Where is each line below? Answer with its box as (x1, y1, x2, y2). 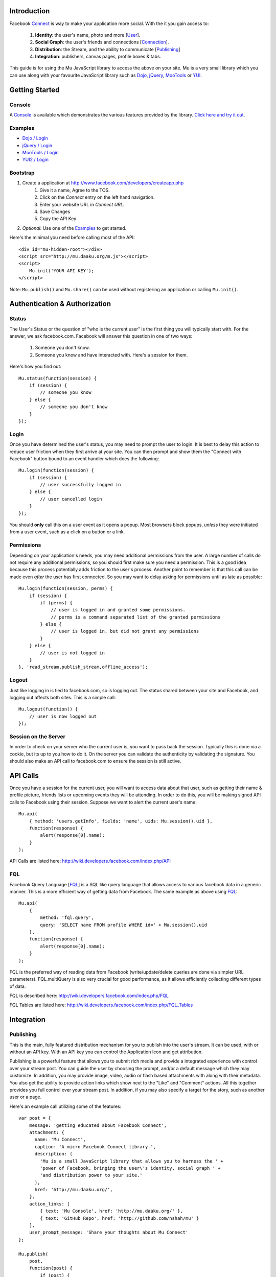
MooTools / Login (22, 149, 59, 155)
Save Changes (39, 208, 71, 215)
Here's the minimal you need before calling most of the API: (9, 234, 135, 241)
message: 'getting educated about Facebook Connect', (29, 1122, 167, 1128)
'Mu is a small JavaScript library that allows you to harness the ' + (40, 1158, 223, 1164)
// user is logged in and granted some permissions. (51, 607, 186, 613)
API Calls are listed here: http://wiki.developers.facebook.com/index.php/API (9, 858, 171, 864)
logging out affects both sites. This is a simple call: (9, 694, 116, 700)
